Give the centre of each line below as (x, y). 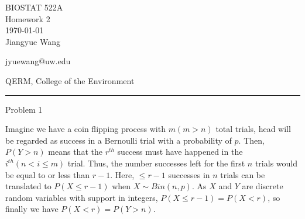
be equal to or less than (48, 174)
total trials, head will (253, 129)
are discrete (263, 186)
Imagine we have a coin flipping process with (85, 129)
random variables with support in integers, (82, 197)
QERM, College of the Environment (70, 80)
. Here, (122, 174)
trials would (276, 163)
